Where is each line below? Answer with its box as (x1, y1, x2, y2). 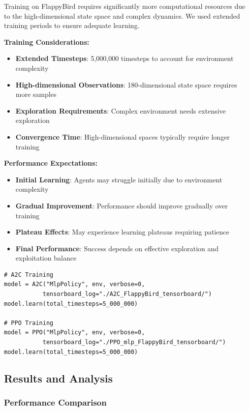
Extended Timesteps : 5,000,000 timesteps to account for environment (15, 53, 234, 63)
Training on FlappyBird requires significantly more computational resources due (4, 1, 246, 11)
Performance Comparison (4, 396, 107, 408)
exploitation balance (15, 253, 77, 263)
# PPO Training (4, 319, 54, 326)
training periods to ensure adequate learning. (4, 20, 140, 30)
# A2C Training (4, 271, 54, 278)
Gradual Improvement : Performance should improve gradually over (15, 200, 228, 210)
